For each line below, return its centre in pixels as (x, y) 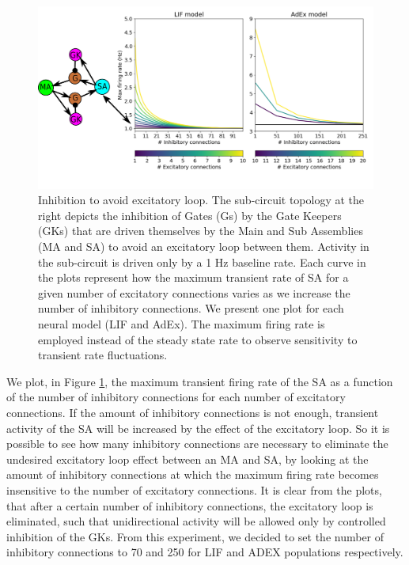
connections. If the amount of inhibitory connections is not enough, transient (193, 412)
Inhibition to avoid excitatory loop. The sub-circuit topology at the (201, 200)
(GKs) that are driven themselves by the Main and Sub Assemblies (201, 231)
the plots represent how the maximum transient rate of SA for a (193, 277)
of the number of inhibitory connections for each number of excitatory (176, 397)
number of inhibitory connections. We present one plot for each (191, 308)
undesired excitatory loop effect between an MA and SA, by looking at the (187, 459)
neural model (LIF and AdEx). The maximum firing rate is (182, 323)
